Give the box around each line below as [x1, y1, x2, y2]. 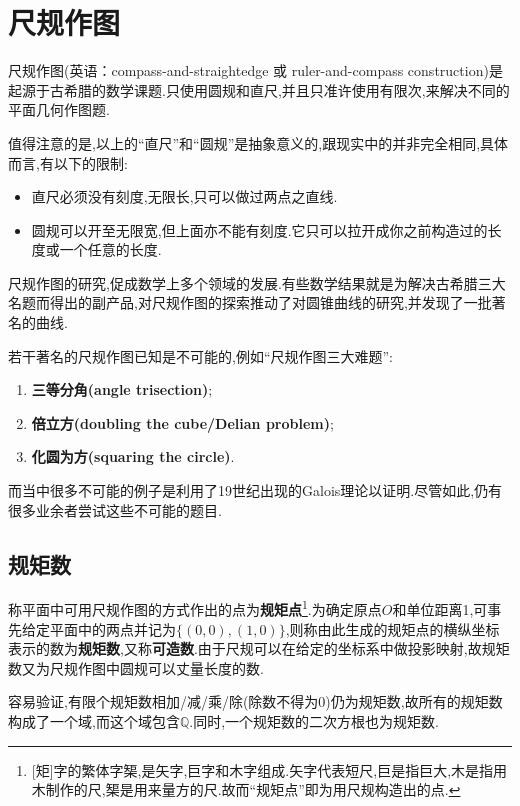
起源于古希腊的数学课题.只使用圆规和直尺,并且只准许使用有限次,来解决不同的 [8, 79, 510, 100]
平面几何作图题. [8, 99, 110, 120]
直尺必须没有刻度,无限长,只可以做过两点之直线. [31, 186, 338, 207]
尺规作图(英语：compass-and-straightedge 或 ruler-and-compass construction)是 [8, 60, 503, 81]
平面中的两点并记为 [49, 618, 176, 639]
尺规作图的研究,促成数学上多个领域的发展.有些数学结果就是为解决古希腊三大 [8, 272, 506, 293]
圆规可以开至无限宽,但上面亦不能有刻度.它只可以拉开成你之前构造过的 [31, 219, 488, 240]
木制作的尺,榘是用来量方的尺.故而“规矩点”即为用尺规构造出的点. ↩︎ [31, 779, 461, 800]
